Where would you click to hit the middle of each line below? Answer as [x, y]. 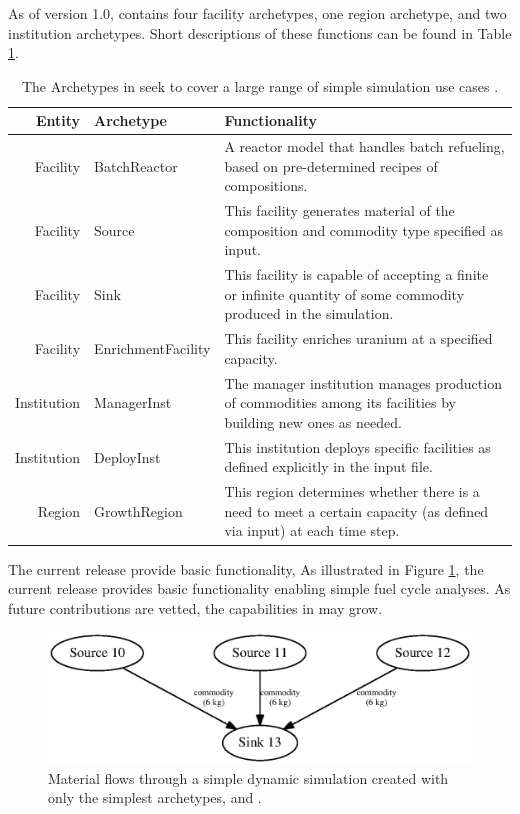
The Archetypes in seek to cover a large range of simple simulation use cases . [260, 85]
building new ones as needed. [313, 421]
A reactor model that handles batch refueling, [364, 146]
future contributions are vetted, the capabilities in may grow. [195, 607]
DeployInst [127, 456]
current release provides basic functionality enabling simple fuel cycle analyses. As [259, 588]
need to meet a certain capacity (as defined [356, 510]
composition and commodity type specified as [364, 229]
